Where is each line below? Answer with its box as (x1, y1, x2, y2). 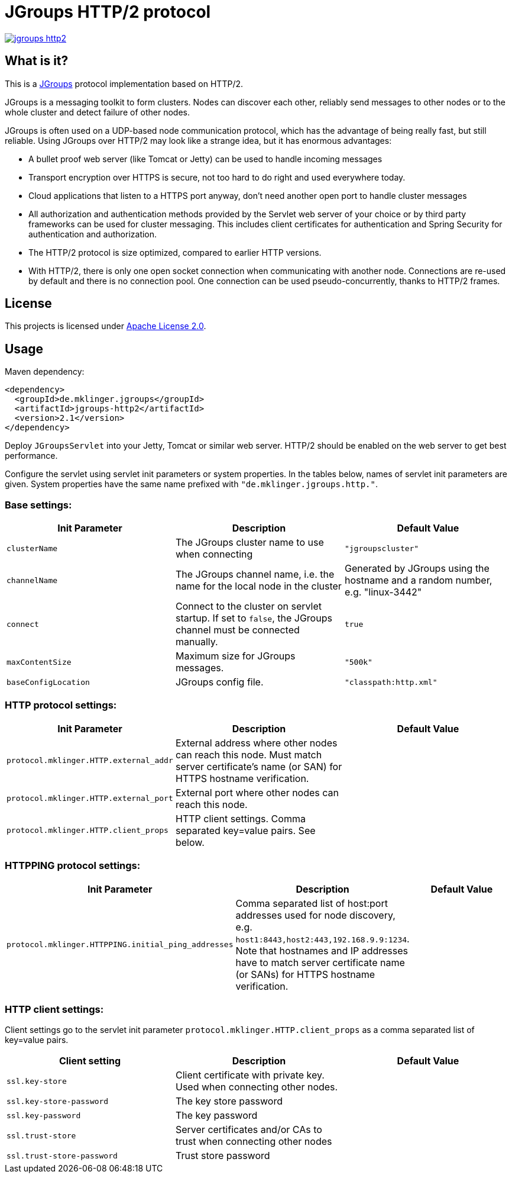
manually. (175, 636, 218, 648)
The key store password (175, 1095, 283, 1108)
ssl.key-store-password (7, 1096, 109, 1106)
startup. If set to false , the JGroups (175, 612, 332, 625)
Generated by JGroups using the (344, 562, 490, 575)
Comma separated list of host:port (235, 897, 388, 909)
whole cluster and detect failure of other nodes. (5, 107, 190, 117)
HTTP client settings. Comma (175, 812, 306, 825)
